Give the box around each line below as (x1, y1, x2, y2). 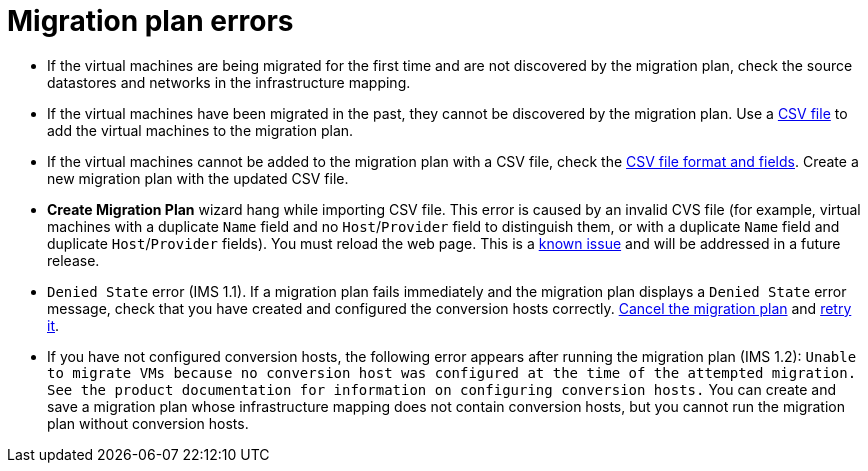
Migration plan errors (7, 4, 294, 38)
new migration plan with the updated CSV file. (47, 169, 349, 187)
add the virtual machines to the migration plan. (47, 121, 354, 139)
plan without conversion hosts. (47, 414, 249, 432)
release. (47, 251, 100, 269)
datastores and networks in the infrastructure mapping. (47, 73, 411, 91)
